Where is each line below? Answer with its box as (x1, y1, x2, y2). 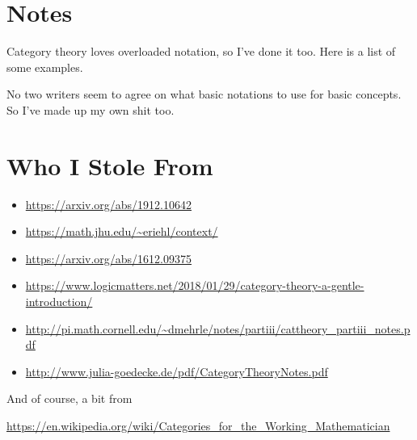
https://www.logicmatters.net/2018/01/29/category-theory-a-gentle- (25, 277, 364, 294)
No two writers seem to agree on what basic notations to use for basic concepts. (6, 86, 402, 103)
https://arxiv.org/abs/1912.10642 (25, 195, 192, 212)
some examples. (6, 58, 83, 75)
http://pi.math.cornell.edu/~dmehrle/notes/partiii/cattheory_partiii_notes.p (25, 320, 411, 337)
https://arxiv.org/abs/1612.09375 (25, 249, 192, 266)
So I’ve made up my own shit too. (6, 101, 175, 118)
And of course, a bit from (6, 390, 133, 407)
